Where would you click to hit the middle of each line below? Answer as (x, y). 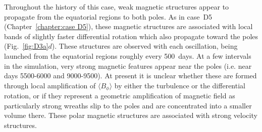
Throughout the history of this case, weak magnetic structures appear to (117, 7)
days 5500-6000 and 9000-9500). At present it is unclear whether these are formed (130, 76)
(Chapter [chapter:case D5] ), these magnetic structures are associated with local (128, 26)
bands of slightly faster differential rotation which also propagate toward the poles (131, 36)
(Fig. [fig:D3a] (26, 46)
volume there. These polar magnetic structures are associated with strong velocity (131, 115)
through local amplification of (50, 85)
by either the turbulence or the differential (180, 85)
